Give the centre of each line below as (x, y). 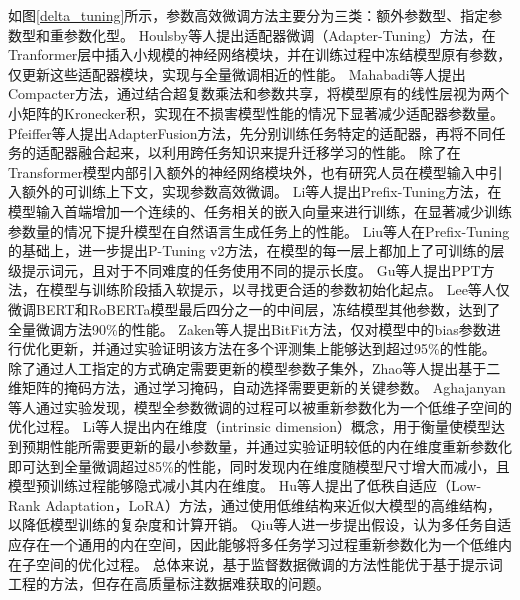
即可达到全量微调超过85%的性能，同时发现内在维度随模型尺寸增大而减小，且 (259, 465)
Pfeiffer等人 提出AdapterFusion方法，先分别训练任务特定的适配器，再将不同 (250, 132)
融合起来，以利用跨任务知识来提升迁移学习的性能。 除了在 (269, 152)
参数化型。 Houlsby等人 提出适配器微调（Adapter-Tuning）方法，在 (279, 34)
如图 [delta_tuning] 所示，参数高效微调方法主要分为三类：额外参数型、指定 (248, 15)
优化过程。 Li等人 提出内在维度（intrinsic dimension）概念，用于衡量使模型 (250, 426)
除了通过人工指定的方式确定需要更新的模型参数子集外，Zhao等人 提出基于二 (254, 367)
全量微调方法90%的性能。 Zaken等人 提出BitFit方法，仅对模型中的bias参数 (247, 328)
